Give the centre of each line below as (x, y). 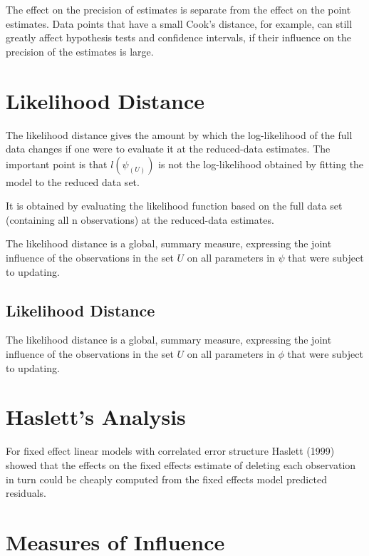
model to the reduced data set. (73, 181)
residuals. (26, 493)
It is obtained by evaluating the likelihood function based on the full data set (174, 206)
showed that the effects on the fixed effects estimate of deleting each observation (181, 464)
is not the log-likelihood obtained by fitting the (261, 164)
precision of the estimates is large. (80, 51)
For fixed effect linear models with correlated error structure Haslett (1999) (170, 451)
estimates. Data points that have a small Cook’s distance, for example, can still (179, 23)
